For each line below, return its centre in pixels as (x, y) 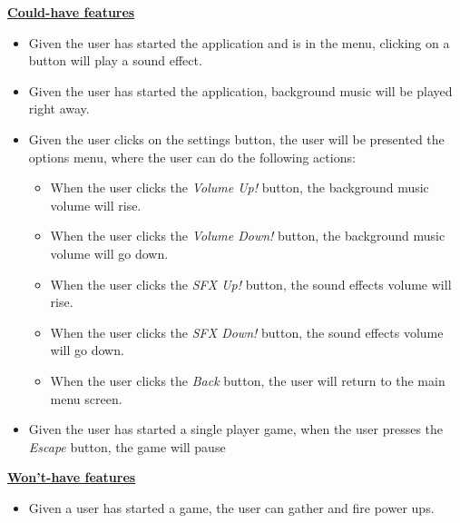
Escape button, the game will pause (127, 446)
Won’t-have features (72, 477)
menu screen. (86, 398)
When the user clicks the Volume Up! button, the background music (240, 187)
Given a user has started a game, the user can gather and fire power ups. (231, 507)
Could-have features (71, 12)
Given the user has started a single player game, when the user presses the (236, 429)
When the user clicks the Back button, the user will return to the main (248, 380)
